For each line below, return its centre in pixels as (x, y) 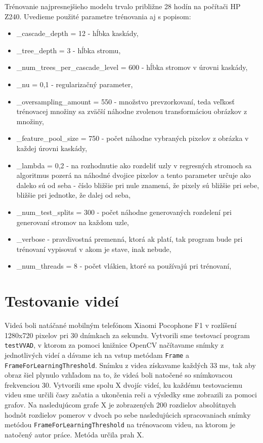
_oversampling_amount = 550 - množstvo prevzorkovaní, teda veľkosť (126, 101)
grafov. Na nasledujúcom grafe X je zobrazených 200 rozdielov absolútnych (120, 404)
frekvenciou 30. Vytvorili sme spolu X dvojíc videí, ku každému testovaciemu (124, 384)
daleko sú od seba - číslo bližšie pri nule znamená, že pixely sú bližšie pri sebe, (138, 185)
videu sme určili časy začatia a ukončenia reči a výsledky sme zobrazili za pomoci (131, 395)
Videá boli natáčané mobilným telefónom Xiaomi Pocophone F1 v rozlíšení (121, 325)
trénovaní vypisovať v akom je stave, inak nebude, (94, 249)
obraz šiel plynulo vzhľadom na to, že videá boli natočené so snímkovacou (119, 375)
